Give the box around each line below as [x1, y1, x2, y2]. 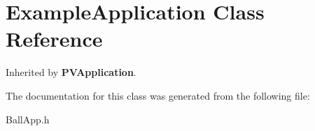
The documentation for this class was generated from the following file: [6, 88, 310, 102]
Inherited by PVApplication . [6, 65, 136, 79]
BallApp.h [6, 111, 50, 126]
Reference [6, 24, 103, 53]
